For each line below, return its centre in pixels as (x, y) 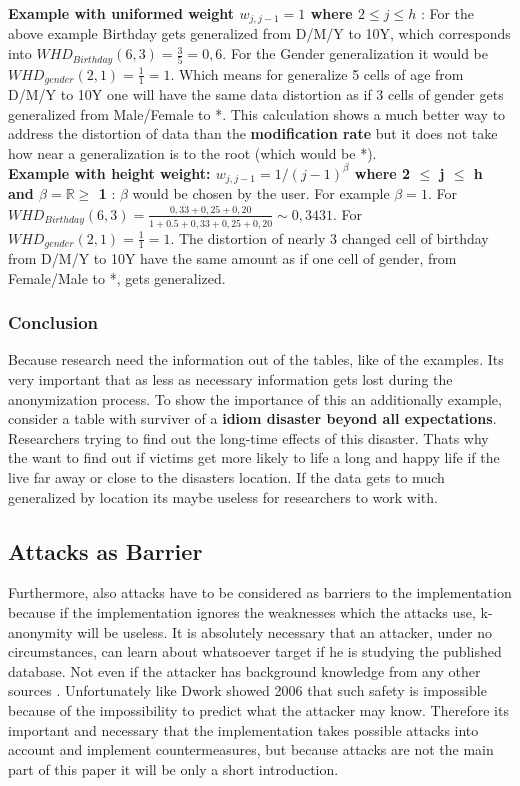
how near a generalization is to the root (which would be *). (192, 152)
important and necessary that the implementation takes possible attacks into (243, 729)
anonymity (40, 631)
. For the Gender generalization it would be (355, 53)
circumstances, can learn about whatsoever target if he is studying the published (255, 651)
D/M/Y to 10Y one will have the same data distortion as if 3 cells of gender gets (256, 93)
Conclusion (53, 322)
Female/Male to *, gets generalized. (117, 277)
